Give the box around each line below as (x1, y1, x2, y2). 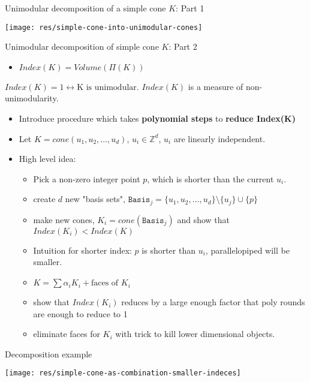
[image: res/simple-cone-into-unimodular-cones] (5, 23, 203, 32)
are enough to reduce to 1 (33, 307, 128, 320)
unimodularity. (5, 92, 59, 104)
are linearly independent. (173, 132, 266, 145)
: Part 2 (168, 40, 197, 53)
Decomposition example (5, 347, 92, 360)
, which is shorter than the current (147, 172, 274, 185)
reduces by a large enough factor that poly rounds (121, 296, 305, 308)
